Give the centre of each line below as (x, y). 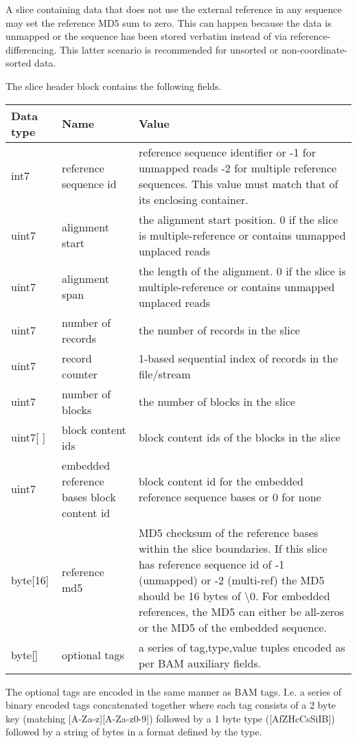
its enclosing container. (193, 199)
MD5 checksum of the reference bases (228, 532)
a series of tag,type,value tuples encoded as (242, 647)
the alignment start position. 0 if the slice (238, 219)
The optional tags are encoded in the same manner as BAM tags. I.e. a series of (174, 691)
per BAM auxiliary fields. (200, 663)
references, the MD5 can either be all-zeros (241, 611)
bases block (89, 496)
